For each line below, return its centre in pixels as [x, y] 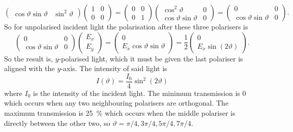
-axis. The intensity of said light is [114, 68]
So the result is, [28, 58]
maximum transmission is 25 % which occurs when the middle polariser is [120, 113]
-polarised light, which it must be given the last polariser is [151, 58]
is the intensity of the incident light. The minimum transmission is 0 [140, 93]
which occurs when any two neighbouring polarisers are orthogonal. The [116, 103]
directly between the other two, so [57, 123]
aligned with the [30, 68]
